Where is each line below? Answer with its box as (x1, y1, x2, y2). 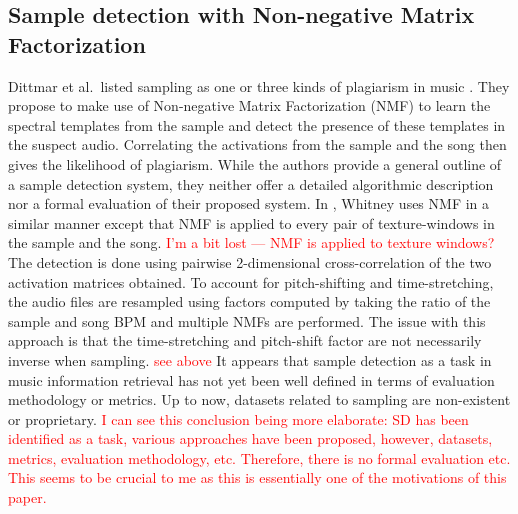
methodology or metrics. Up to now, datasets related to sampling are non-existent (8, 389, 511, 410)
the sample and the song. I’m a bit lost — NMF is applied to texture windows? (8, 232, 495, 253)
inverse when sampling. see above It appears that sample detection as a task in (8, 349, 492, 370)
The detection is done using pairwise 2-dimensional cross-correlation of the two (8, 251, 492, 272)
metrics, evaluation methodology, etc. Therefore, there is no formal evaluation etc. (8, 447, 511, 468)
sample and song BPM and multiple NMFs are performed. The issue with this (8, 310, 486, 331)
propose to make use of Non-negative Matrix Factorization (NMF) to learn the (8, 95, 491, 116)
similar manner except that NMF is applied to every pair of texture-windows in (8, 212, 495, 233)
